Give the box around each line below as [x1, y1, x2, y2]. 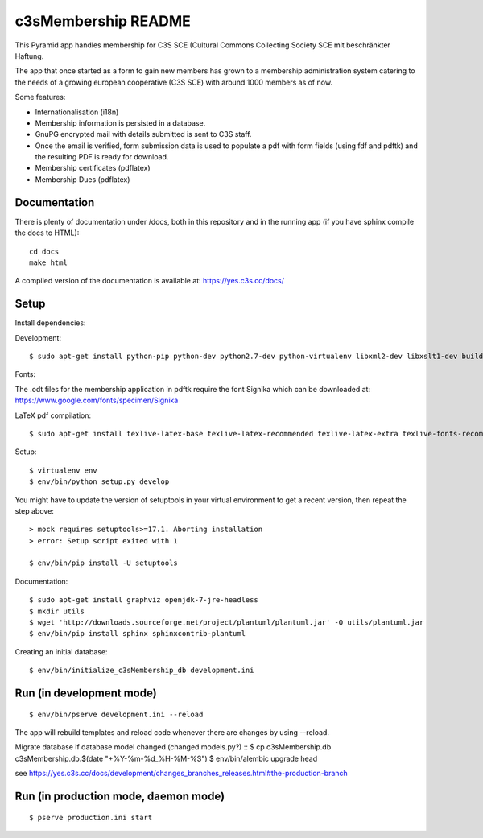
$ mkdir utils [29, 606, 85, 616]
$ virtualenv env [29, 465, 97, 475]
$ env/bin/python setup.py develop [29, 477, 170, 486]
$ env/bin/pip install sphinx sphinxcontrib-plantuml [29, 629, 246, 638]
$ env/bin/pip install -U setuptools [29, 559, 179, 568]
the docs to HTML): [14, 228, 80, 237]
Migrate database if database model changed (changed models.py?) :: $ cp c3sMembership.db [14, 742, 332, 752]
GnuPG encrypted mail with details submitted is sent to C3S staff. [35, 130, 252, 139]
